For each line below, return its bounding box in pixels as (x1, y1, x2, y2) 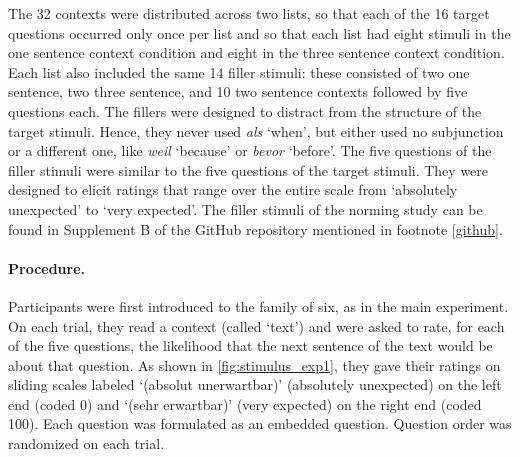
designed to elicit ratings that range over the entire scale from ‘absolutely (8, 179, 458, 200)
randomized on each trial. (8, 433, 165, 454)
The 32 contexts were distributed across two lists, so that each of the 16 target (8, 3, 490, 23)
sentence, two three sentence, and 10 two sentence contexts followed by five (8, 81, 468, 102)
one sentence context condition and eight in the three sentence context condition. (8, 42, 505, 63)
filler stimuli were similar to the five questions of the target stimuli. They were (8, 159, 489, 180)
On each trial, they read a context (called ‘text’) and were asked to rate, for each (8, 315, 505, 336)
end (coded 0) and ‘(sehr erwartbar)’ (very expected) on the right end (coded (8, 393, 482, 414)
